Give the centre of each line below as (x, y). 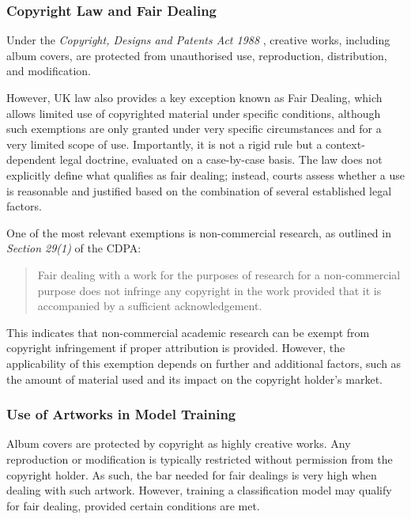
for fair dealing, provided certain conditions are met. (133, 505)
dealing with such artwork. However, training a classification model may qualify (199, 490)
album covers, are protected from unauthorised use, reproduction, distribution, (197, 55)
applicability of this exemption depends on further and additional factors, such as (204, 363)
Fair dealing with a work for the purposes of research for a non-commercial (219, 274)
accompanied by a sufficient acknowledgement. (150, 306)
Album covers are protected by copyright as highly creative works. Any (179, 443)
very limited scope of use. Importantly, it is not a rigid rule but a (164, 144)
